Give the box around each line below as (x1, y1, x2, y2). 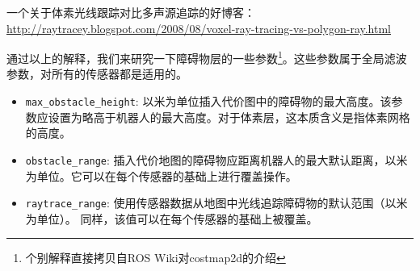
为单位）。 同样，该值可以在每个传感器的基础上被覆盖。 (25, 210, 318, 227)
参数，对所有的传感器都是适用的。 (6, 65, 187, 82)
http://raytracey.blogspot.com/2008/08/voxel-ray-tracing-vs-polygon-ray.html (6, 19, 392, 36)
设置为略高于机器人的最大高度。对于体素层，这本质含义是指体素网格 (48, 108, 410, 125)
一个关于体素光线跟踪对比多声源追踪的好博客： (6, 4, 255, 20)
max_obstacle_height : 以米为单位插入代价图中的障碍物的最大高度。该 (25, 93, 392, 110)
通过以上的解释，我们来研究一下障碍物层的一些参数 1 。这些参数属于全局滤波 (6, 48, 407, 66)
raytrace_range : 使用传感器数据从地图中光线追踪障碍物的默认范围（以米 (25, 194, 408, 211)
